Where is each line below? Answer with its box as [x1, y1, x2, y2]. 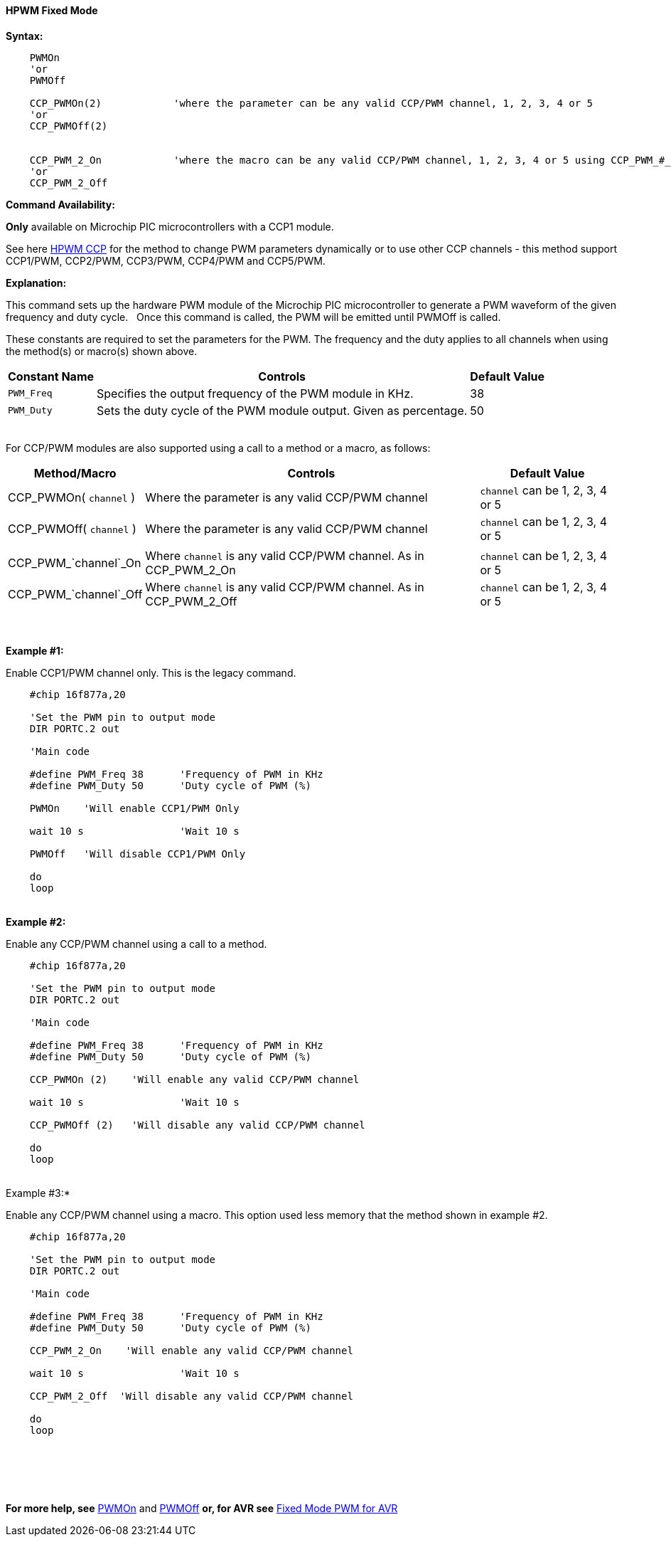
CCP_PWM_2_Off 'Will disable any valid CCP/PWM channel [29, 1390, 353, 1402]
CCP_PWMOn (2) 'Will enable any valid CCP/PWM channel [29, 1073, 360, 1085]
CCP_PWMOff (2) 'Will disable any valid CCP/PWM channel [29, 1119, 365, 1131]
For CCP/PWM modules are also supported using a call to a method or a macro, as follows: [6, 441, 431, 454]
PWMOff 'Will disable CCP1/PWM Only [29, 847, 246, 860]
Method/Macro [33, 465, 117, 480]
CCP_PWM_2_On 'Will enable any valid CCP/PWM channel [29, 1344, 353, 1356]
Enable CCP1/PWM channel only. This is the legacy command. [6, 666, 296, 679]
